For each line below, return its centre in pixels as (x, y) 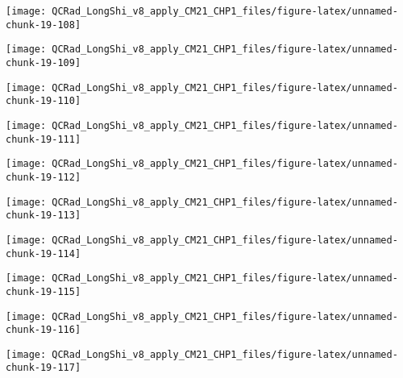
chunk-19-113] (44, 216)
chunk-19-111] (44, 139)
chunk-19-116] (44, 330)
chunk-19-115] (44, 291)
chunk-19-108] (44, 25)
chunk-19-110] (44, 101)
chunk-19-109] (44, 62)
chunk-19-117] (44, 368)
